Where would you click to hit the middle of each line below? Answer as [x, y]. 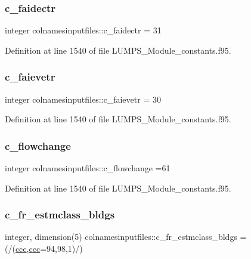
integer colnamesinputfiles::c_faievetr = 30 [83, 99]
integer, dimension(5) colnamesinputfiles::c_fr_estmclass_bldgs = [126, 237]
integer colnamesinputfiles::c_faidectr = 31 [83, 30]
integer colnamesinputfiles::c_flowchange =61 [88, 168]
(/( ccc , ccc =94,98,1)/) [44, 249]
